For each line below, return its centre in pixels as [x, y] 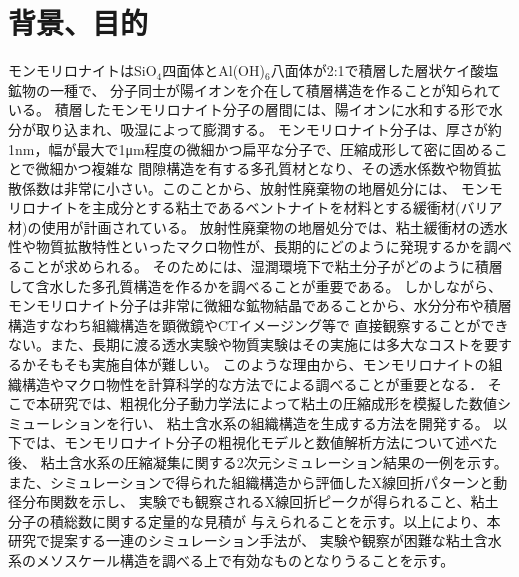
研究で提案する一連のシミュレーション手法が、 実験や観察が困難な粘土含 [248, 540]
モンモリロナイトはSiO [82, 70]
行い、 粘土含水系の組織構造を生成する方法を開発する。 [304, 422]
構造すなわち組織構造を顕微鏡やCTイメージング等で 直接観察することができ [258, 324]
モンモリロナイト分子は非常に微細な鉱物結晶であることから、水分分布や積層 [260, 305]
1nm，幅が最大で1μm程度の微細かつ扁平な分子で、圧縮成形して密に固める [251, 148]
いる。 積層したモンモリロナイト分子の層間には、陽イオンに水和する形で [248, 109]
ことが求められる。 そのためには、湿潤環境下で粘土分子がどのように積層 [262, 266]
